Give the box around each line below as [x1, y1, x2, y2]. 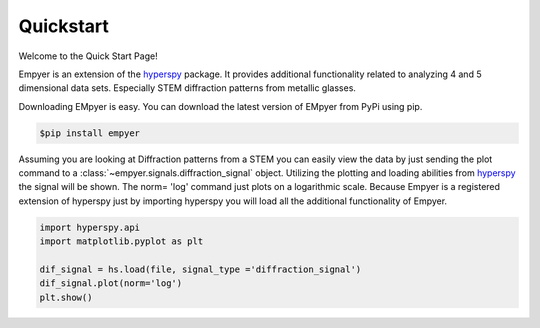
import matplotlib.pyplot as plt [39, 236, 204, 247]
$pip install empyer [39, 127, 140, 139]
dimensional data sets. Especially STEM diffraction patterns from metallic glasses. [18, 82, 357, 94]
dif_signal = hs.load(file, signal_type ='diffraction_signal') [39, 264, 362, 275]
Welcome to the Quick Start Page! [18, 50, 159, 62]
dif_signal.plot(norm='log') [39, 278, 183, 289]
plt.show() [39, 291, 93, 303]
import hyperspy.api [39, 221, 140, 233]
